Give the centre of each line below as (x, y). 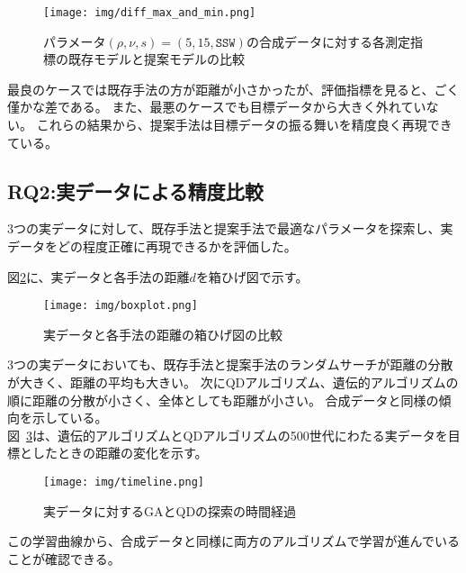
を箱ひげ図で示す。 (252, 276)
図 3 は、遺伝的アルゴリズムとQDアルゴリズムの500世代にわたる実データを (228, 435)
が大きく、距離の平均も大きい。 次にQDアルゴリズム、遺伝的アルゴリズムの (233, 382)
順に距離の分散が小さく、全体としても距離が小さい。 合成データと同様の (223, 400)
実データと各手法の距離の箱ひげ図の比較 (163, 334)
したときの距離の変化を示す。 (120, 453)
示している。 (70, 418)
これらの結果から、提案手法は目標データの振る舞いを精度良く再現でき (244, 125)
